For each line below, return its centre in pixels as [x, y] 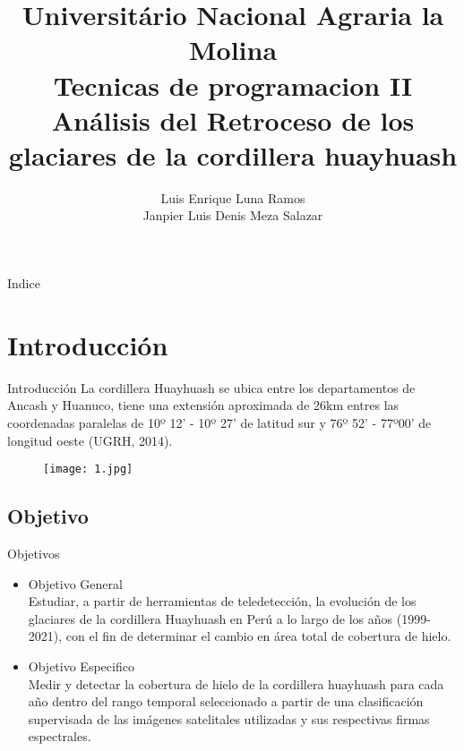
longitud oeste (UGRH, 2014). [90, 440]
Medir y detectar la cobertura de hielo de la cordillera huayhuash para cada [236, 683]
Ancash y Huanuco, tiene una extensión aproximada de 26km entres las [203, 405]
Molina [233, 50]
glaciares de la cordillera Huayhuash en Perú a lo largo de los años [211, 618]
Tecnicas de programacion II [233, 85]
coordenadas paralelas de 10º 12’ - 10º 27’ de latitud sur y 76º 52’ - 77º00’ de [219, 422]
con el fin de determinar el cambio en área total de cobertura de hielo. [258, 636]
